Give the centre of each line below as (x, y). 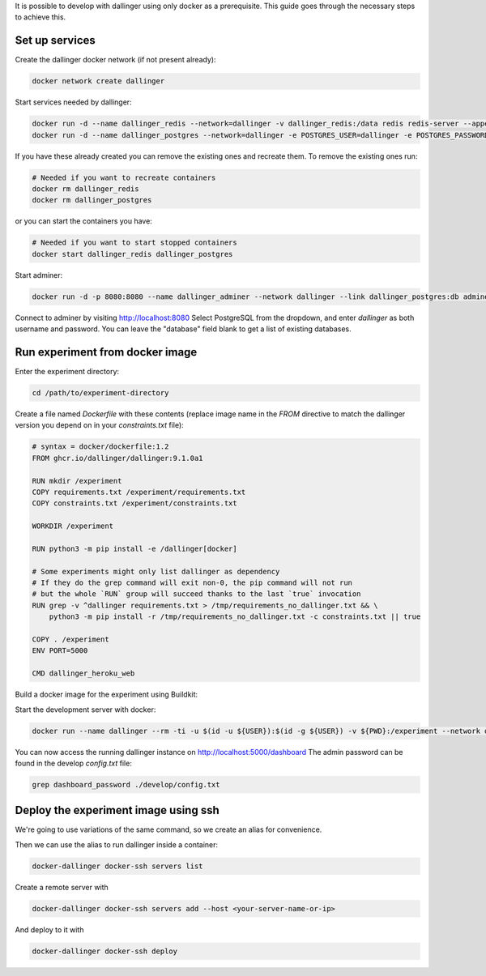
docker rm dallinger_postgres (92, 200)
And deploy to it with (49, 929)
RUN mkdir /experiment (77, 481)
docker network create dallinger (98, 81)
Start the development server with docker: (85, 710)
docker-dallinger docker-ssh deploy (105, 951)
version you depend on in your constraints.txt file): (99, 425)
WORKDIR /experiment (72, 526)
